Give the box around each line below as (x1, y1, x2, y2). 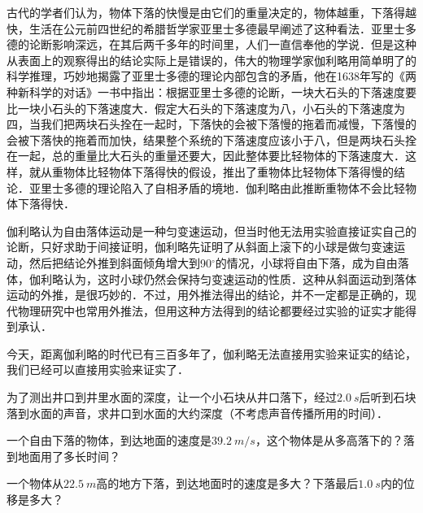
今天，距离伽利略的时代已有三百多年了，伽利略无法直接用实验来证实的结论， (7, 345, 416, 362)
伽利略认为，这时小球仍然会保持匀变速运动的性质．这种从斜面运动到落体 (28, 270, 416, 287)
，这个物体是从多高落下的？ (255, 432, 403, 449)
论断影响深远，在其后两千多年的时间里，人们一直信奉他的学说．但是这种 (28, 36, 416, 53)
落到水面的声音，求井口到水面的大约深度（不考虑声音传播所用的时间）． (7, 404, 388, 421)
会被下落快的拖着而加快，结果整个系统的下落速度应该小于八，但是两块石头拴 (7, 131, 416, 148)
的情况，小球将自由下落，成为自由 (215, 254, 398, 271)
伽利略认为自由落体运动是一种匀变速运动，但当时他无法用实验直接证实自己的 (7, 222, 416, 239)
